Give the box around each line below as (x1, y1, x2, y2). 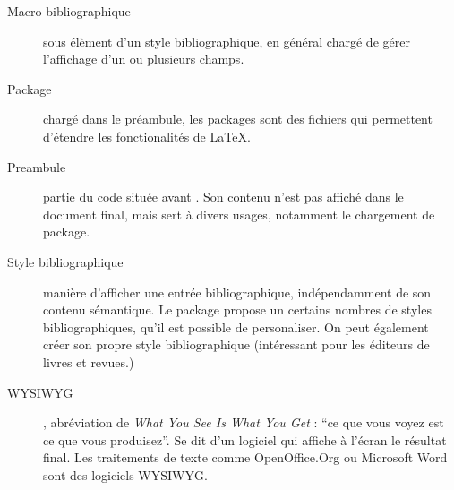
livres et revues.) (43, 352, 134, 371)
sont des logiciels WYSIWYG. (43, 465, 208, 484)
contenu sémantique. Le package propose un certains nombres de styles (43, 300, 432, 319)
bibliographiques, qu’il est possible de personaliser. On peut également (43, 317, 429, 336)
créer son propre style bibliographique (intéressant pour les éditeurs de (43, 335, 430, 354)
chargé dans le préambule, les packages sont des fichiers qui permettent (43, 109, 433, 128)
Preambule (7, 157, 66, 176)
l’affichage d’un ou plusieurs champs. (43, 49, 244, 68)
